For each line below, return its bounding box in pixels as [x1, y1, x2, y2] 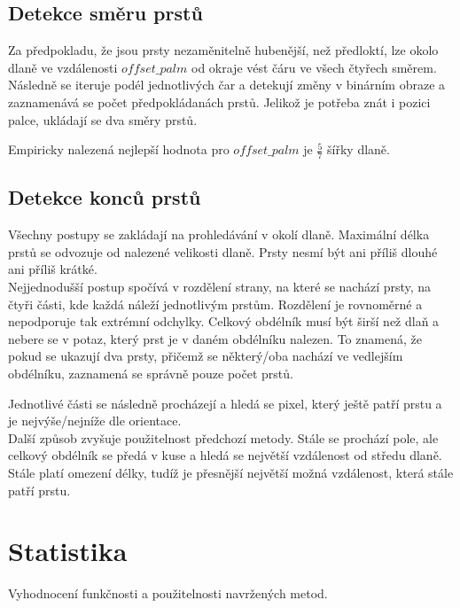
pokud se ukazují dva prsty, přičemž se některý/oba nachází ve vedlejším [8, 347, 403, 365]
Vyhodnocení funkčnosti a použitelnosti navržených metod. [8, 584, 328, 603]
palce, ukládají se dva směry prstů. [8, 110, 198, 129]
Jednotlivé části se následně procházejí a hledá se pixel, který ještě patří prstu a [8, 394, 442, 412]
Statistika [8, 533, 128, 569]
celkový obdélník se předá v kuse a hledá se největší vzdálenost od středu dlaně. [8, 446, 442, 464]
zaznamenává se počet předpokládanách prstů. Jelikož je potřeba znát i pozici [8, 92, 431, 111]
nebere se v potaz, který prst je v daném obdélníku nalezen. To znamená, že [8, 329, 422, 347]
